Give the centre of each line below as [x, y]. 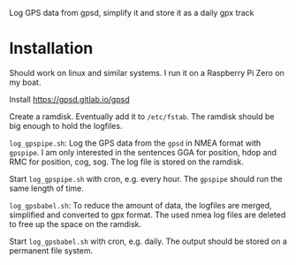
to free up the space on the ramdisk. [76, 223]
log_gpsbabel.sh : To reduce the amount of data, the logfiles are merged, [140, 205]
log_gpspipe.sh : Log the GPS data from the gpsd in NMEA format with [135, 143]
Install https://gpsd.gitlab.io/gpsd [69, 99]
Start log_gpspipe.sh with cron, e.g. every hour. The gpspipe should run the [146, 178]
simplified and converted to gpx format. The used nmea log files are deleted [148, 215]
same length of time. [46, 188]
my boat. [25, 82]
